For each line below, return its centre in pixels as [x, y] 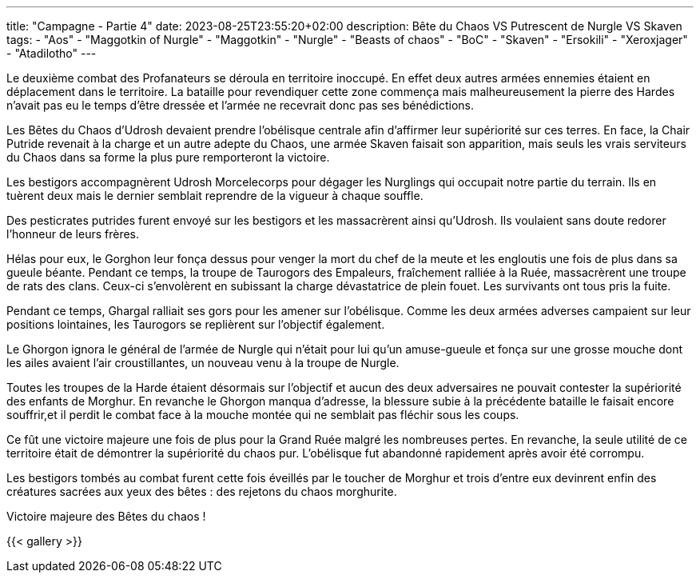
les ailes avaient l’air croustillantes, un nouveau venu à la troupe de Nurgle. [203, 363]
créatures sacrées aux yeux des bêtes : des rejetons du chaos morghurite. [202, 491]
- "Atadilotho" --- [52, 53]
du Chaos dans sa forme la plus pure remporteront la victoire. [168, 157]
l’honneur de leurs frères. [73, 234]
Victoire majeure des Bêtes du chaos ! [106, 516]
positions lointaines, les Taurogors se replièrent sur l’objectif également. [196, 324]
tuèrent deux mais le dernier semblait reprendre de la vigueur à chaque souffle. [215, 196]
